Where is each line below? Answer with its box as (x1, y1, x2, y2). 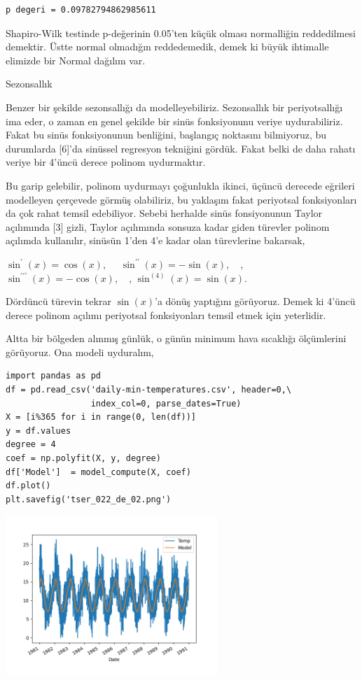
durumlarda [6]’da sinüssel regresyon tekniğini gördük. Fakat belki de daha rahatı (6, 141, 356, 155)
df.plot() (6, 481, 51, 491)
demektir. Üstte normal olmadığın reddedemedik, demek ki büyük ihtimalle (6, 39, 329, 54)
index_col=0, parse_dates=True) (90, 398, 242, 409)
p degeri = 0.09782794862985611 (6, 5, 156, 15)
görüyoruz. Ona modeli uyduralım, (6, 344, 154, 359)
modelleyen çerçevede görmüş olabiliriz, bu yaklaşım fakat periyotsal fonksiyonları (6, 192, 357, 206)
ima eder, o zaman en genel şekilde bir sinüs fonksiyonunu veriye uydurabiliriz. (6, 113, 343, 128)
